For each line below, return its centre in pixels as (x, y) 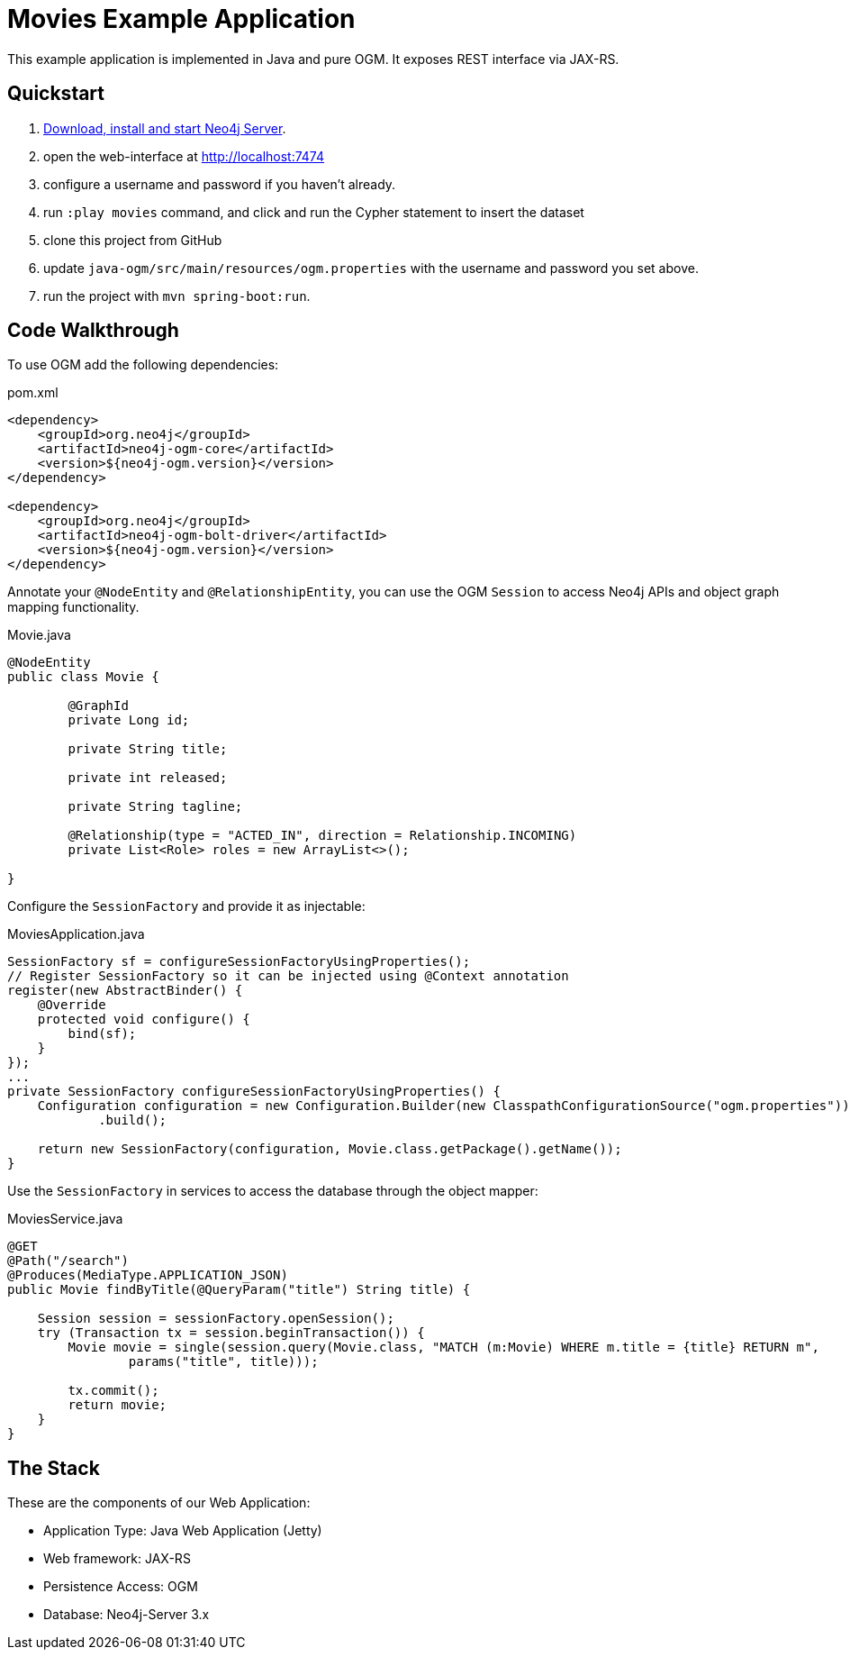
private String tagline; (155, 807)
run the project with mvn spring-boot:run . (177, 296)
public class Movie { (83, 677)
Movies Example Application (181, 19)
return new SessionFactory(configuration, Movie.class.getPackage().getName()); (330, 1149)
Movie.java (39, 635)
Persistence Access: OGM (121, 1587)
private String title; (148, 749)
